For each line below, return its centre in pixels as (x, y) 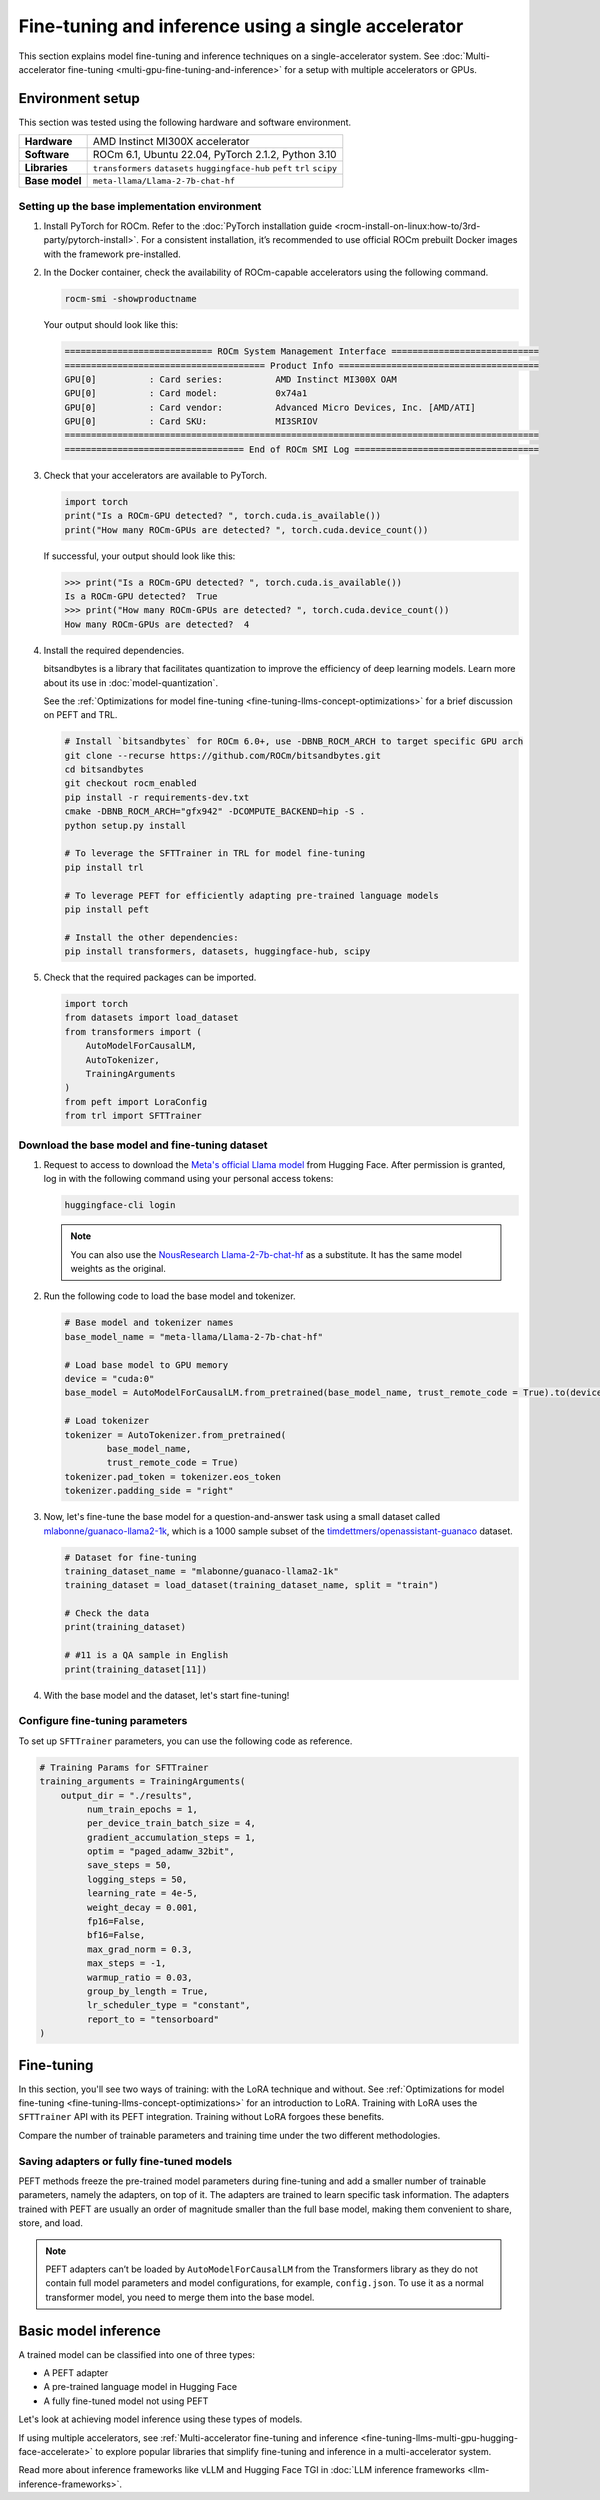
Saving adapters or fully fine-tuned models (125, 2161)
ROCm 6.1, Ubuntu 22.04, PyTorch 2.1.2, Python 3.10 (214, 155)
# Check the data (107, 1613)
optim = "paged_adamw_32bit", (160, 1851)
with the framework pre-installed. (112, 254)
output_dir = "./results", (127, 1795)
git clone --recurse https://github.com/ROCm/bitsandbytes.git (223, 755)
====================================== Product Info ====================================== (302, 365)
